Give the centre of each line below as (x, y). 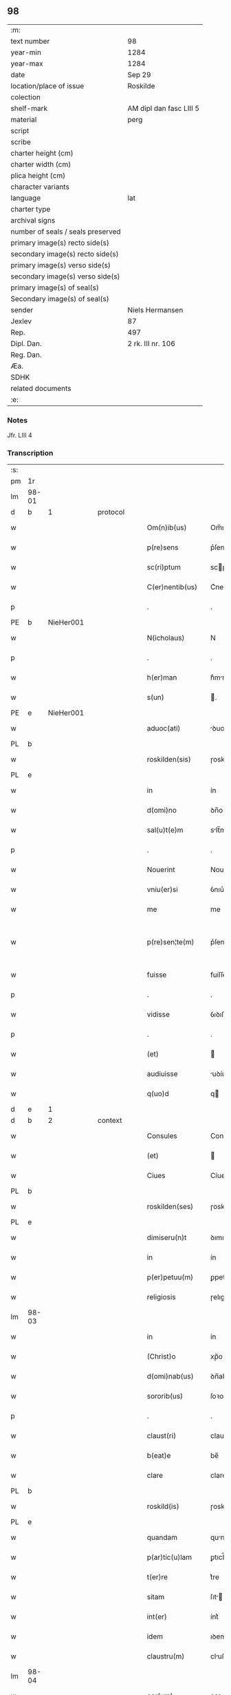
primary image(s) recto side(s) (60, 243)
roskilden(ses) (170, 1207)
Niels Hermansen (155, 309)
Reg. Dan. (26, 354)
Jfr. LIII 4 (20, 435)
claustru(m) (166, 1656)
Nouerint (161, 870)
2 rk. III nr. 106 (151, 343)
